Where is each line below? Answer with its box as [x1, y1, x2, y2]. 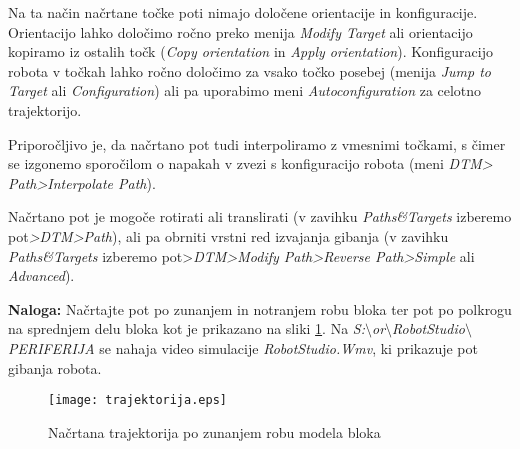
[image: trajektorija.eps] [48, 393, 227, 408]
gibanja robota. [8, 357, 102, 378]
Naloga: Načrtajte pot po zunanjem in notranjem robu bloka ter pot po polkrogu [8, 298, 512, 319]
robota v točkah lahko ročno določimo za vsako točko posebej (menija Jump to [8, 60, 491, 81]
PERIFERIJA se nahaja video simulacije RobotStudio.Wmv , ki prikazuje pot [8, 337, 478, 358]
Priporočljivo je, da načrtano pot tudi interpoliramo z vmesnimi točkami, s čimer [8, 133, 506, 154]
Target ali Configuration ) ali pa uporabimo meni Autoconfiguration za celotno [8, 80, 482, 101]
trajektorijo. [8, 99, 82, 120]
